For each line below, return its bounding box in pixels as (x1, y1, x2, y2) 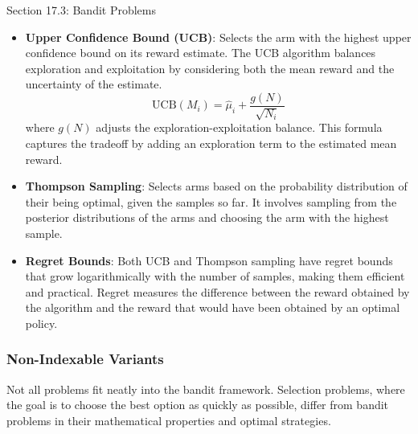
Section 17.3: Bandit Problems (6, 2, 157, 18)
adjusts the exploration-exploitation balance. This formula (96, 119, 383, 136)
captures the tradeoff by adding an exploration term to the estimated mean (25, 135, 397, 152)
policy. (25, 314, 58, 331)
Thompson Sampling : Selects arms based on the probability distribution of (25, 178, 408, 194)
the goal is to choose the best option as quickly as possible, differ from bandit (6, 396, 389, 413)
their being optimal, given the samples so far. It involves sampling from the (25, 193, 397, 210)
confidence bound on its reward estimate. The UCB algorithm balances (25, 44, 376, 61)
